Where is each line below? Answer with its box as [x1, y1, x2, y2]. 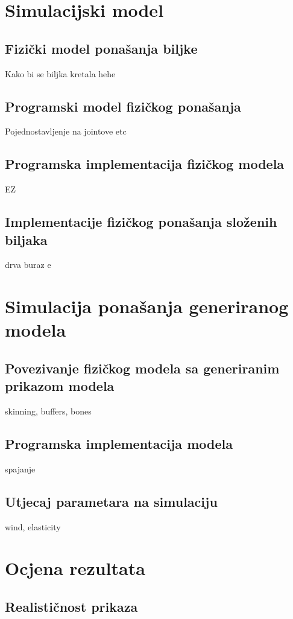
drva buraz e [5, 258, 51, 271]
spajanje [5, 462, 36, 475]
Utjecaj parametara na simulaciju [5, 492, 218, 510]
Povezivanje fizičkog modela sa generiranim [5, 358, 280, 377]
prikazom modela [5, 376, 115, 395]
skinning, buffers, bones [5, 405, 92, 417]
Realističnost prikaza [5, 597, 138, 616]
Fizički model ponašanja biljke [5, 39, 198, 57]
